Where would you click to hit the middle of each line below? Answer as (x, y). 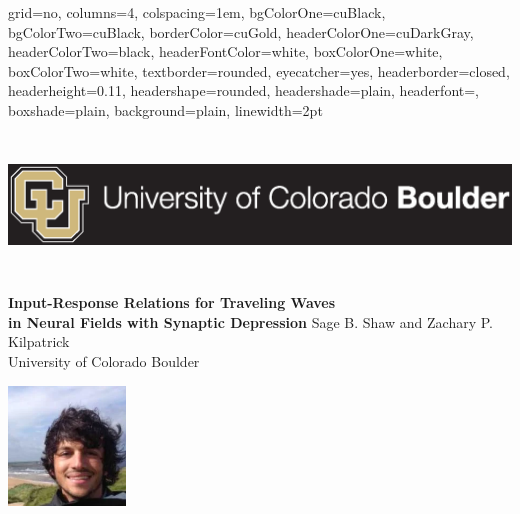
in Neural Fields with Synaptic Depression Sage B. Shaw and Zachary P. (250, 321)
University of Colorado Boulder (104, 360)
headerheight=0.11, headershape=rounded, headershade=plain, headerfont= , (244, 90)
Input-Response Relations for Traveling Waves (172, 302)
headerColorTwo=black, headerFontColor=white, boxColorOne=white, (225, 51)
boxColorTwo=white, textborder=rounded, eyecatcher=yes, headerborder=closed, (259, 70)
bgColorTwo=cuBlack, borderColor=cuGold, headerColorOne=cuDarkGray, (241, 31)
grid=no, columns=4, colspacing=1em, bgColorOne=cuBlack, (197, 12)
